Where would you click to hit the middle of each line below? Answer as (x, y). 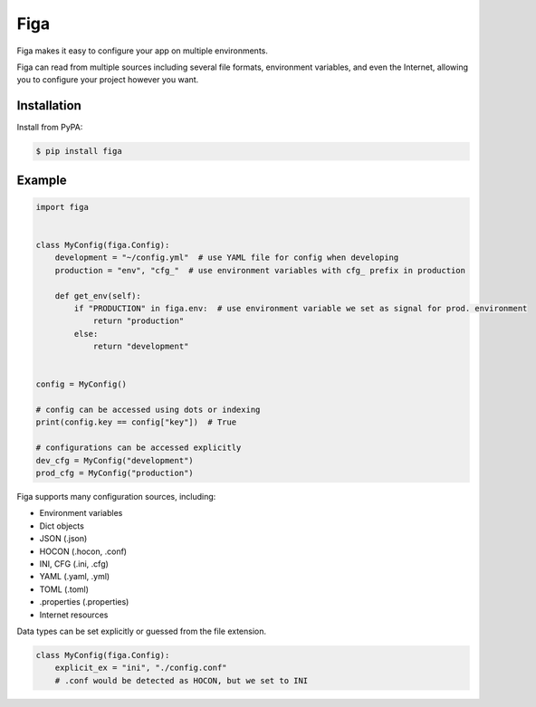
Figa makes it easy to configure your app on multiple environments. (143, 51)
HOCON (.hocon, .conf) (83, 551)
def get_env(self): (98, 296)
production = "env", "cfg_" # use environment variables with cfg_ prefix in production (260, 270)
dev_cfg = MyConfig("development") (115, 460)
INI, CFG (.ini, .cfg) (74, 564)
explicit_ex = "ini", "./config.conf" (141, 668)
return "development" (141, 347)
